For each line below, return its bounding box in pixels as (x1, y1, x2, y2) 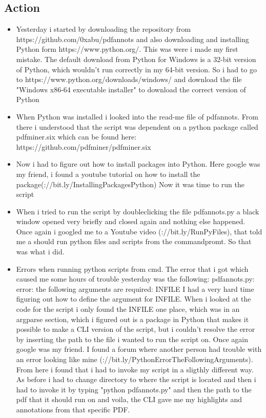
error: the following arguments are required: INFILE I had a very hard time (16, 283, 254, 294)
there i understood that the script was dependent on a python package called (16, 121, 258, 132)
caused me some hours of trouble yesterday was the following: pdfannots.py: (16, 273, 255, 284)
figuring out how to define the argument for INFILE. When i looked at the (16, 293, 251, 304)
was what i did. (16, 246, 65, 257)
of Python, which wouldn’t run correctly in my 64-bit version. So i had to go (16, 64, 257, 74)
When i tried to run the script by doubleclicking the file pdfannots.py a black (16, 206, 259, 216)
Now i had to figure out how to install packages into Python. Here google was (16, 158, 260, 169)
